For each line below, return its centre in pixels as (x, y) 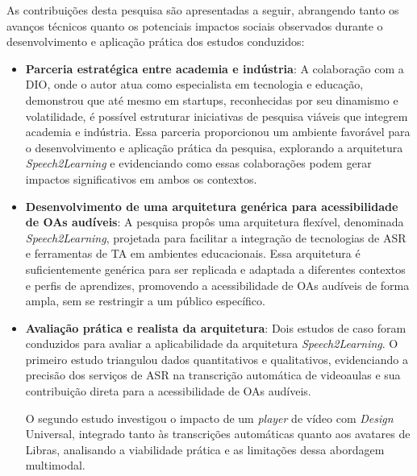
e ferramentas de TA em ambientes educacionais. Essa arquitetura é (193, 253)
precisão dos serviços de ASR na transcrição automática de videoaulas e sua (213, 375)
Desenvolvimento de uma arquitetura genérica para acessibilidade (212, 206)
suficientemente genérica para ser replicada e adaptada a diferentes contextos (215, 269)
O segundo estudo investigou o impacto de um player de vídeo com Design (209, 418)
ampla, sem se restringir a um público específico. (145, 301)
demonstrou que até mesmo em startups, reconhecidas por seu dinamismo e (212, 99)
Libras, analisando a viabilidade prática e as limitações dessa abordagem (205, 449)
